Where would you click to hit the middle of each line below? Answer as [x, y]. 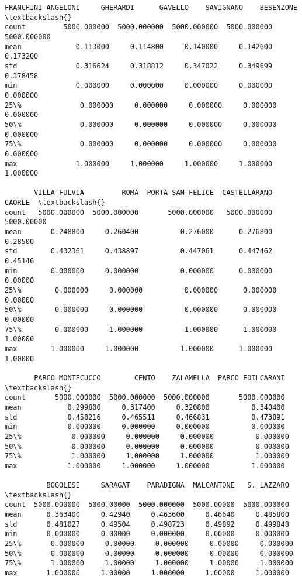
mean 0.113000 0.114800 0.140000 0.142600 [139, 47]
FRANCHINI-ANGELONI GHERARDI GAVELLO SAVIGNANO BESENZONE [151, 8]
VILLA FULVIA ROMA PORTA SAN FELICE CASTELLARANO [153, 193]
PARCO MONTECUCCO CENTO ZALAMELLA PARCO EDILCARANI [159, 378]
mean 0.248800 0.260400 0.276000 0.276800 [139, 232]
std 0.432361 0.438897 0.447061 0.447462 [139, 251]
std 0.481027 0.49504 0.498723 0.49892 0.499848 [147, 524]
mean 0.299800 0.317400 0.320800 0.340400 [145, 407]
